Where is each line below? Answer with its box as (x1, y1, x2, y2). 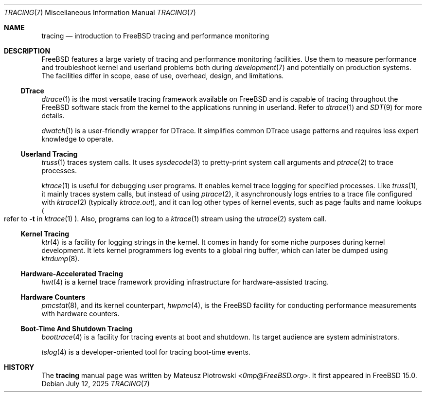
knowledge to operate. (41, 135, 114, 143)
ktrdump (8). (41, 254, 80, 263)
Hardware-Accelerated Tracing (20, 270, 123, 278)
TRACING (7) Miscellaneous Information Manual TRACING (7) (4, 8, 196, 17)
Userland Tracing (20, 150, 78, 158)
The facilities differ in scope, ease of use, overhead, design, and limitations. (41, 72, 284, 80)
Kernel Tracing (20, 230, 69, 238)
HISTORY (4, 363, 35, 371)
